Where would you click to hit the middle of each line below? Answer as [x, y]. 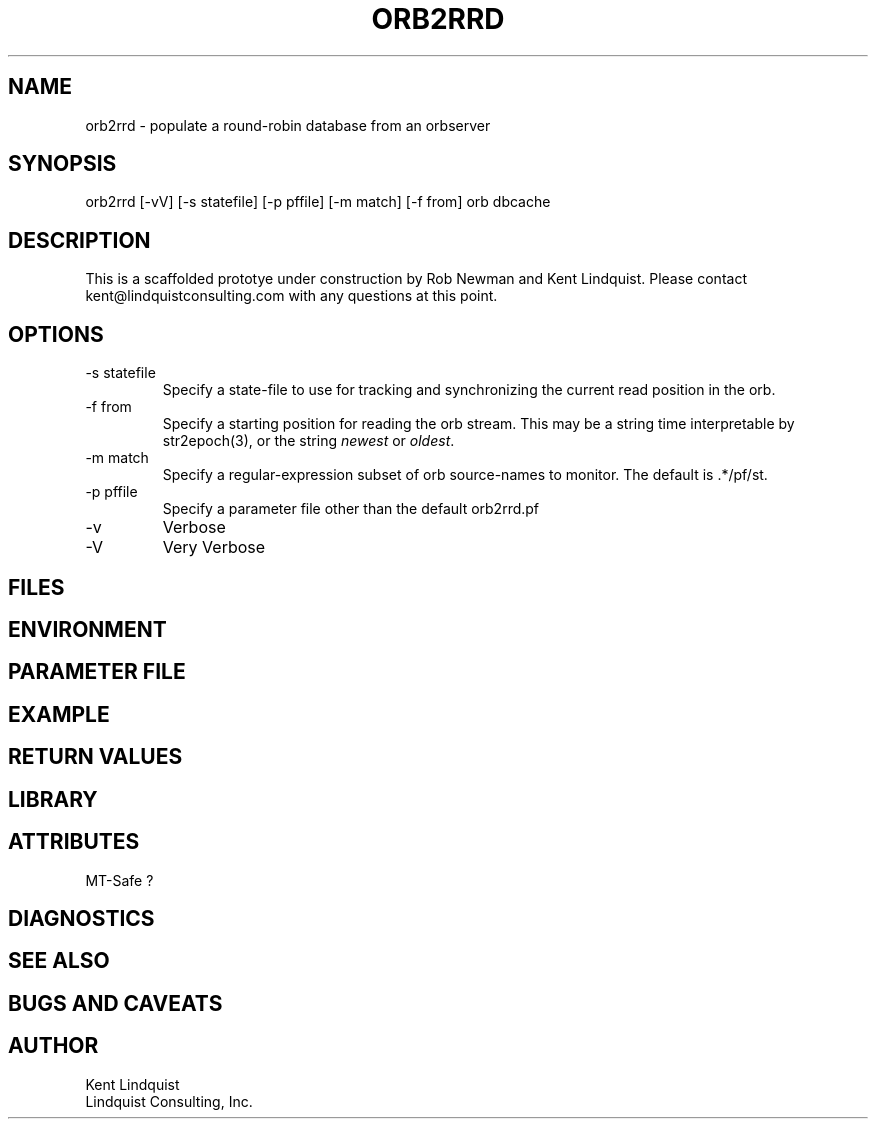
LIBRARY [53, 799]
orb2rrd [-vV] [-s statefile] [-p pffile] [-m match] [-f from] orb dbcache [318, 202]
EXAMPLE [59, 714]
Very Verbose [214, 547]
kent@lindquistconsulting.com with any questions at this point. [291, 296]
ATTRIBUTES [74, 842]
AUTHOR [53, 1046]
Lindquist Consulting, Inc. [169, 1101]
